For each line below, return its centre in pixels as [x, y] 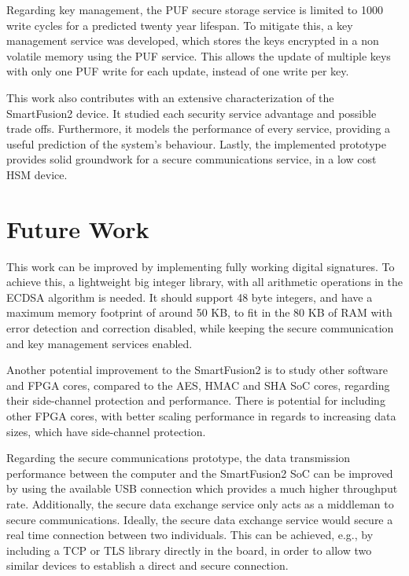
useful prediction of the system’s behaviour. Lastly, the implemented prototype [196, 143]
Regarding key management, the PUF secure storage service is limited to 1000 [195, 9]
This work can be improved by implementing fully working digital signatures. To [201, 266]
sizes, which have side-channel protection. [106, 431]
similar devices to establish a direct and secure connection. [147, 565]
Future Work [78, 228]
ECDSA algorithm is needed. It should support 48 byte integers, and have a [190, 297]
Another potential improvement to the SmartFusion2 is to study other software [197, 370]
